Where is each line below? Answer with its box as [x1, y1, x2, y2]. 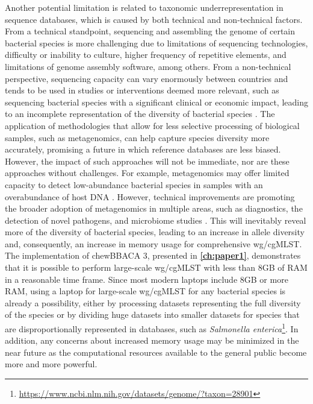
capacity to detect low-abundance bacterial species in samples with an [5, 178, 263, 191]
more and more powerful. [5, 358, 98, 370]
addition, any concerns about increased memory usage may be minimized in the [5, 334, 299, 347]
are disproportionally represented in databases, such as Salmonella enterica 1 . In [5, 321, 299, 335]
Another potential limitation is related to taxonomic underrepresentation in [5, 1, 284, 13]
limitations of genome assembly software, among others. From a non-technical [5, 60, 291, 72]
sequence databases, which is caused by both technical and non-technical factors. [5, 13, 303, 25]
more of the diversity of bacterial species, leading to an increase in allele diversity [5, 226, 305, 238]
